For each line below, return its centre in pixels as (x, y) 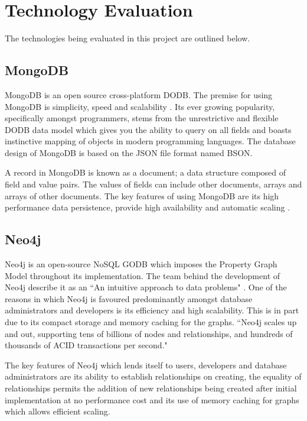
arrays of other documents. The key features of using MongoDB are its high (142, 195)
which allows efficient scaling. (58, 411)
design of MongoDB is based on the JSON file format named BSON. (129, 152)
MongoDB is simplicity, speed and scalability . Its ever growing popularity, (140, 106)
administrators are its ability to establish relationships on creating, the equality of (153, 376)
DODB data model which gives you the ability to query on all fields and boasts (148, 129)
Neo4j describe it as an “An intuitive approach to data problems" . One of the (146, 287)
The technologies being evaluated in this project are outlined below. (128, 38)
